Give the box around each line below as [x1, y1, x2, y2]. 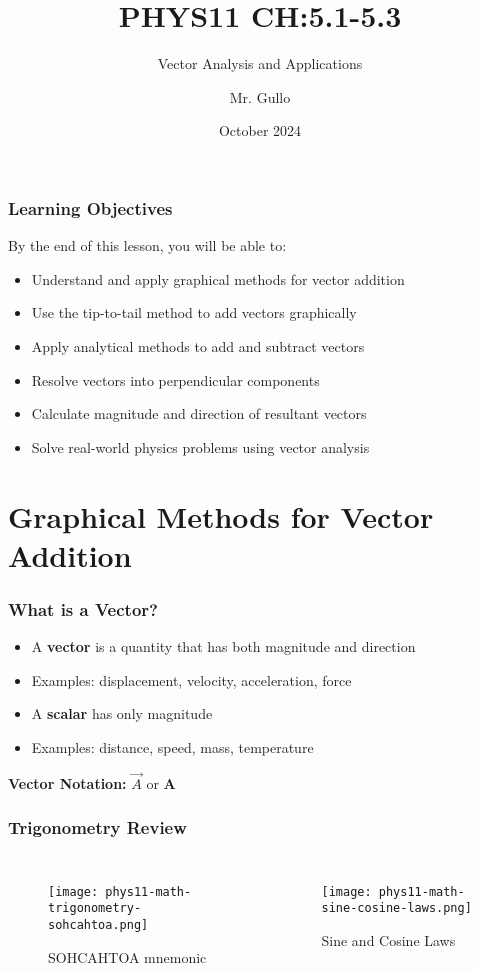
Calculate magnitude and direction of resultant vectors [31, 403, 367, 424]
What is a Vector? [8, 596, 158, 621]
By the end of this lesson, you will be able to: [8, 235, 287, 256]
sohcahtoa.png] [48, 917, 149, 932]
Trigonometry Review [8, 815, 187, 840]
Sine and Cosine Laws [321, 929, 456, 950]
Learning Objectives [8, 195, 173, 220]
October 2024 [218, 120, 302, 141]
